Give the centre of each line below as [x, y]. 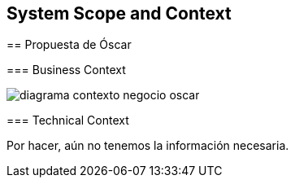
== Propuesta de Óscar [69, 45]
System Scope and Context [119, 13]
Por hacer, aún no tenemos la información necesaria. [148, 146]
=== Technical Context [68, 120]
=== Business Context [66, 70]
